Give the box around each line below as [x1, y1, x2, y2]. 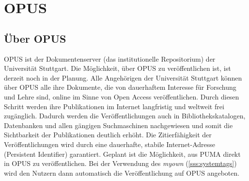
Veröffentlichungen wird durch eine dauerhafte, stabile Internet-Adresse [4, 139, 216, 149]
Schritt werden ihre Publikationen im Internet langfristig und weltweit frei [4, 101, 224, 111]
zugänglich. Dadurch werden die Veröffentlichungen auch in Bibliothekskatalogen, [4, 111, 246, 121]
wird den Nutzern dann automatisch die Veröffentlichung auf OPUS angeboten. [4, 167, 240, 178]
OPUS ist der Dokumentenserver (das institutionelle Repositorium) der [4, 53, 216, 64]
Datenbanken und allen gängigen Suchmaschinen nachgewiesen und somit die [4, 120, 233, 130]
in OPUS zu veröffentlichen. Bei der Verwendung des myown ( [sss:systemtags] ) [4, 158, 237, 168]
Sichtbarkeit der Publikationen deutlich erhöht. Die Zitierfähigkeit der [4, 130, 212, 140]
